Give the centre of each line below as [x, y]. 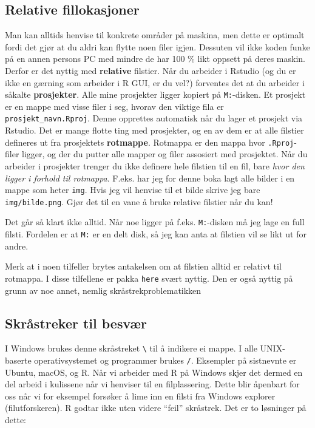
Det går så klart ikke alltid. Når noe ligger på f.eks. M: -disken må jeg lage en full [155, 222]
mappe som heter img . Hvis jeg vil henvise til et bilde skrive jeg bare [133, 190]
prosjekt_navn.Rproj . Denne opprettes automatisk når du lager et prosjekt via [154, 118]
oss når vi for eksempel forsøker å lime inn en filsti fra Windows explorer [140, 396]
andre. [17, 246]
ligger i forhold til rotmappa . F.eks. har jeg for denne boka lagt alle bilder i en [150, 178]
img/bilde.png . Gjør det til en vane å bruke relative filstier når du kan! [139, 201]
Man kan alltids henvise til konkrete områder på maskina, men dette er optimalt [155, 35]
